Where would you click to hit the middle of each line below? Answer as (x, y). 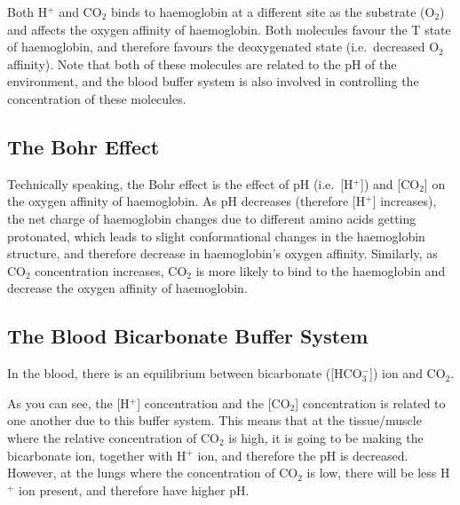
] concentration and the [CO (214, 402)
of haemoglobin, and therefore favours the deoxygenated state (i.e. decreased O (223, 47)
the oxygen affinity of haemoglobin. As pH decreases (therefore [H (186, 201)
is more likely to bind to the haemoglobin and (321, 270)
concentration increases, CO (111, 270)
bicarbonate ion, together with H (97, 455)
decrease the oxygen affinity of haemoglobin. (127, 288)
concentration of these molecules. (97, 98)
